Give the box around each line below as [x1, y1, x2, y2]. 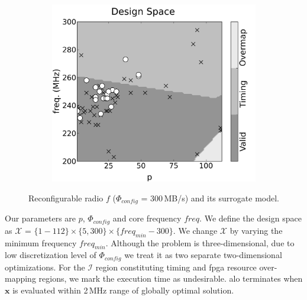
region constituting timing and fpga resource [95, 260, 257, 273]
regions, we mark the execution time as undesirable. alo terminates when [38, 272, 303, 285]
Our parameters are [5, 212, 76, 224]
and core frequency [112, 212, 182, 224]
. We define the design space [199, 212, 302, 224]
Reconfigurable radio [28, 191, 104, 204]
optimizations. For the [5, 260, 85, 273]
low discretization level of [5, 249, 96, 261]
